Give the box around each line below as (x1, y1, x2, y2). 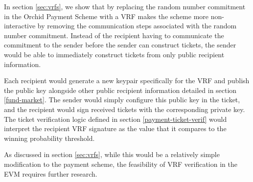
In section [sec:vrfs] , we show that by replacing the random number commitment (4, 1, 246, 11)
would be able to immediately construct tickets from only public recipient (4, 49, 225, 59)
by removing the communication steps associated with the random (37, 21, 237, 31)
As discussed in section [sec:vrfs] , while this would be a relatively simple (4, 149, 220, 159)
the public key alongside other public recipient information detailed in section (4, 85, 237, 95)
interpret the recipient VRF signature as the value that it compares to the (4, 123, 227, 134)
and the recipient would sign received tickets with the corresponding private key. (4, 104, 245, 114)
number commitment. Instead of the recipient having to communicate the (4, 30, 224, 40)
